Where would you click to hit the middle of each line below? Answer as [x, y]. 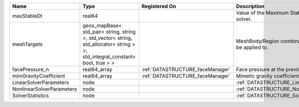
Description [250, 6]
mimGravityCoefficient [39, 76]
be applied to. [252, 47]
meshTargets [27, 44]
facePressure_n [31, 69]
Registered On [159, 6]
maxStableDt [27, 16]
